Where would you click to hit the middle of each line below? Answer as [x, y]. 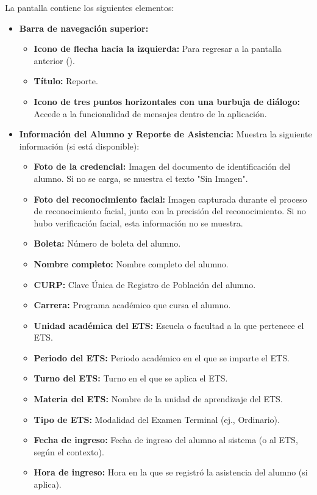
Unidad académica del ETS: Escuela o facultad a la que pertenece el [169, 325]
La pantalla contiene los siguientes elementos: [90, 7]
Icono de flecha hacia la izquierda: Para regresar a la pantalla [158, 49]
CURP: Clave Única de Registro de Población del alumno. [145, 284]
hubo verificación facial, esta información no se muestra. [138, 222]
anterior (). [54, 60]
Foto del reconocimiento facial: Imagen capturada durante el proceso [170, 199]
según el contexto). [69, 451]
